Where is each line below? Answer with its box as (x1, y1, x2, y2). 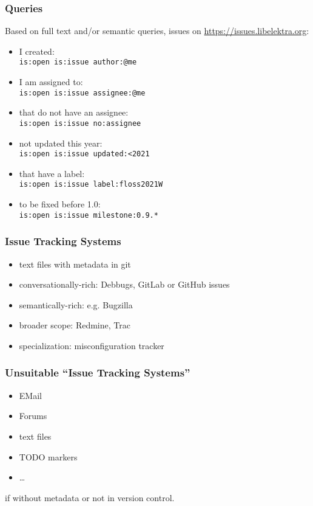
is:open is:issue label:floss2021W (19, 180, 163, 189)
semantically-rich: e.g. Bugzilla (19, 298, 133, 311)
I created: (19, 44, 55, 57)
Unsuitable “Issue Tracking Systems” (5, 365, 190, 380)
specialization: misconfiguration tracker (19, 339, 164, 352)
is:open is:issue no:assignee (19, 119, 141, 128)
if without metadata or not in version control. (5, 491, 175, 504)
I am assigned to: (19, 75, 83, 88)
